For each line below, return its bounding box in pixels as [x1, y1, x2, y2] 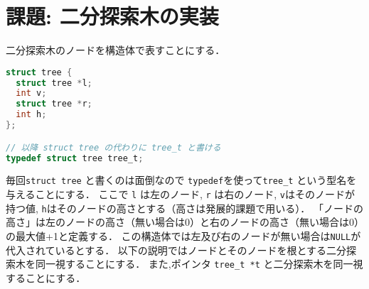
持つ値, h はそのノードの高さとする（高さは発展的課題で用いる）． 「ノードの [6, 200, 363, 215]
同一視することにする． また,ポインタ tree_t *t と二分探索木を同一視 [35, 256, 363, 271]
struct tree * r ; [16, 99, 92, 109]
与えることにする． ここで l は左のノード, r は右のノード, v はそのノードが [6, 187, 355, 202]
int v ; [16, 88, 47, 99]
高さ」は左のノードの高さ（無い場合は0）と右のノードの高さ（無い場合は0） [6, 214, 364, 229]
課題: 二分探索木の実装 [6, 1, 219, 31]
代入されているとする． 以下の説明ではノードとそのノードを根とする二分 [6, 242, 346, 257]
